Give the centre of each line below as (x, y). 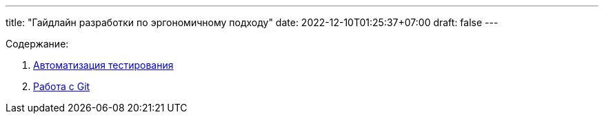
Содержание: (37, 44)
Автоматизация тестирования (103, 65)
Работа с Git (62, 86)
